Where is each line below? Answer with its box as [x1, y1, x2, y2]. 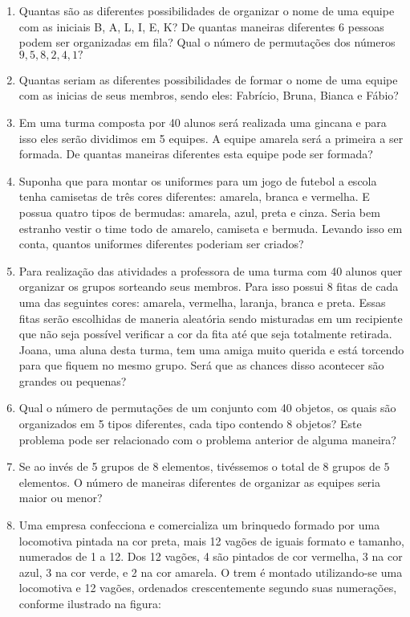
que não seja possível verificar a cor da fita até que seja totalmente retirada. [18, 325, 392, 342]
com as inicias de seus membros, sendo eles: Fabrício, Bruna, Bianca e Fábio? [18, 87, 399, 104]
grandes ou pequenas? [18, 372, 127, 389]
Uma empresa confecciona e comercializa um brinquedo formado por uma [18, 517, 380, 533]
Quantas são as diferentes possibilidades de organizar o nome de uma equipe [18, 2, 395, 18]
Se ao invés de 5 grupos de [18, 458, 149, 475]
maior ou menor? [18, 489, 103, 506]
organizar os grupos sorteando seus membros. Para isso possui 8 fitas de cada [18, 278, 399, 295]
